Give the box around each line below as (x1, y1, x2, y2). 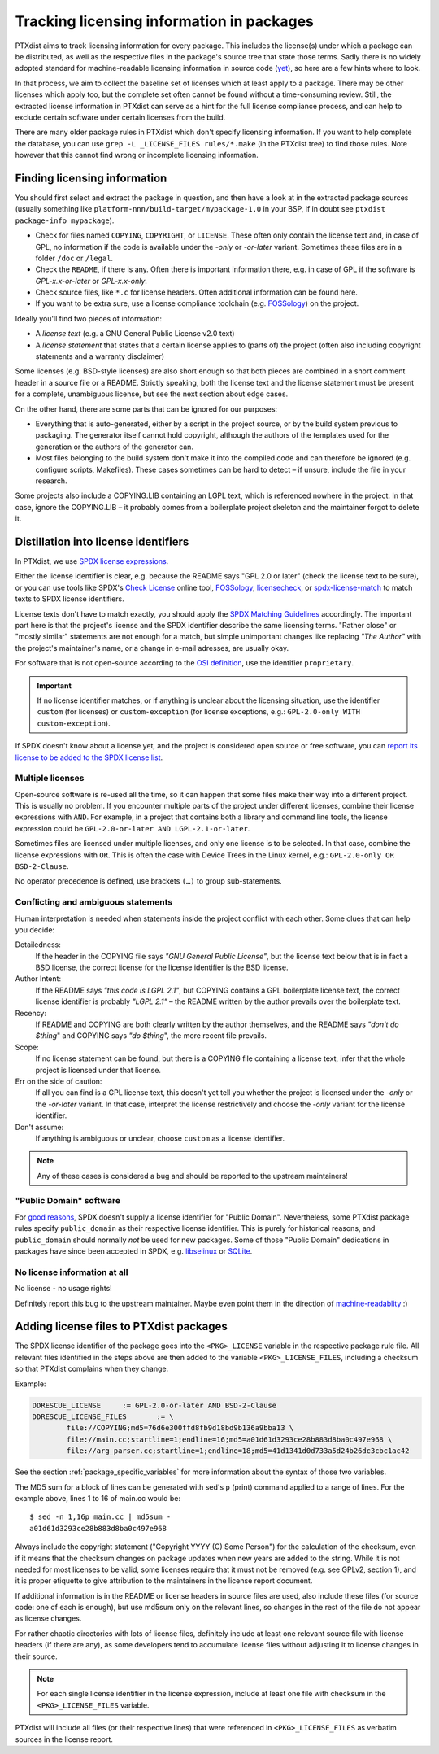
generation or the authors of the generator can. (35, 442, 194, 452)
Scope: (15, 1042, 40, 1052)
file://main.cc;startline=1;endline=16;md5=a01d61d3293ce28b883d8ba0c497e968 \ (66, 1434, 393, 1444)
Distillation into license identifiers (15, 534, 189, 548)
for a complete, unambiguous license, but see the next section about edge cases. (15, 389, 289, 399)
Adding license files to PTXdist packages (15, 1320, 228, 1333)
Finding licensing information (15, 171, 167, 185)
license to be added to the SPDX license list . (15, 753, 163, 762)
